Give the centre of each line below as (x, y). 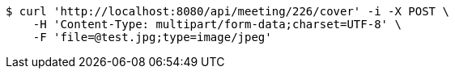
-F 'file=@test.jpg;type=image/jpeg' (152, 37)
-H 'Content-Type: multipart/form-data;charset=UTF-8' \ (217, 24)
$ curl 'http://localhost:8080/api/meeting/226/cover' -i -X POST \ (227, 11)
